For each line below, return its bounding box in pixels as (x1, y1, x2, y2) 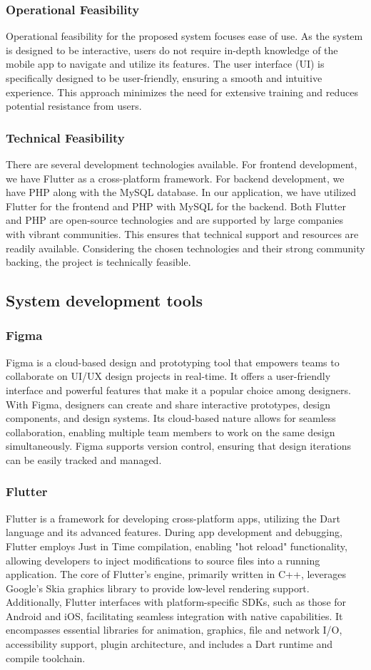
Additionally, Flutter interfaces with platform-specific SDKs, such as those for (6, 594, 347, 609)
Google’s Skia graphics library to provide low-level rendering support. (6, 580, 310, 595)
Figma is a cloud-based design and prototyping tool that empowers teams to (6, 354, 340, 369)
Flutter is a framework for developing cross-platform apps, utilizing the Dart (6, 510, 340, 525)
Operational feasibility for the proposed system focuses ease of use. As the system (6, 29, 363, 43)
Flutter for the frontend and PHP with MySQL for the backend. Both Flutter (6, 198, 347, 213)
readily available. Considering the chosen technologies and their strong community (6, 240, 365, 255)
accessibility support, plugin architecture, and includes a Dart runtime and (6, 636, 333, 651)
